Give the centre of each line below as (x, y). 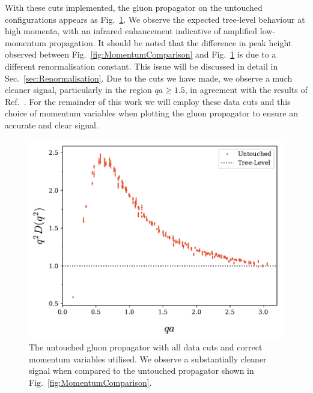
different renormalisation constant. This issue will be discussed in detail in (141, 66)
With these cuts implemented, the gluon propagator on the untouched (134, 7)
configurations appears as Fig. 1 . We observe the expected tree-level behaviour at (155, 19)
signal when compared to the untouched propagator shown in (141, 370)
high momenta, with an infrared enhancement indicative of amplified (131, 31)
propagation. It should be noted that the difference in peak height (170, 42)
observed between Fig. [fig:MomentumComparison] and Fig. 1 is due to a (141, 54)
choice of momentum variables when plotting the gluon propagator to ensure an (151, 113)
